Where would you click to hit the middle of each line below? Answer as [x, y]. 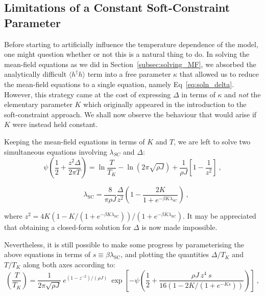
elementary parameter [38, 104]
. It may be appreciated [219, 216]
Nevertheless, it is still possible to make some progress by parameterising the [124, 244]
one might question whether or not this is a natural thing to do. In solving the [127, 54]
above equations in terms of [47, 254]
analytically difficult [35, 74]
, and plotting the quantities [165, 254]
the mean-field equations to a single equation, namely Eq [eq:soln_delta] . [119, 84]
